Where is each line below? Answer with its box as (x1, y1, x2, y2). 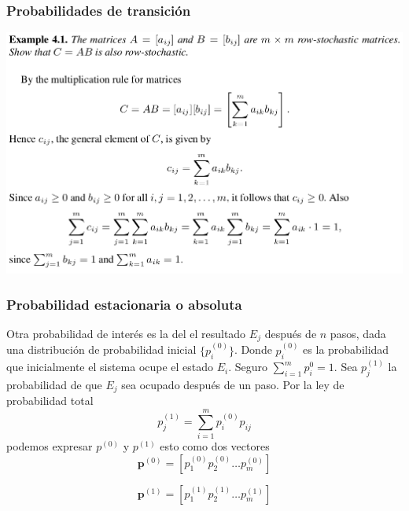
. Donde (234, 341, 272, 358)
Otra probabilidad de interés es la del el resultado (6, 325, 246, 341)
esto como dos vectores (160, 438, 270, 454)
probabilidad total (6, 392, 94, 409)
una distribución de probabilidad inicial (6, 341, 197, 358)
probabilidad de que (6, 376, 102, 392)
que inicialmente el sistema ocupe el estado (6, 358, 214, 375)
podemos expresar (6, 438, 93, 454)
